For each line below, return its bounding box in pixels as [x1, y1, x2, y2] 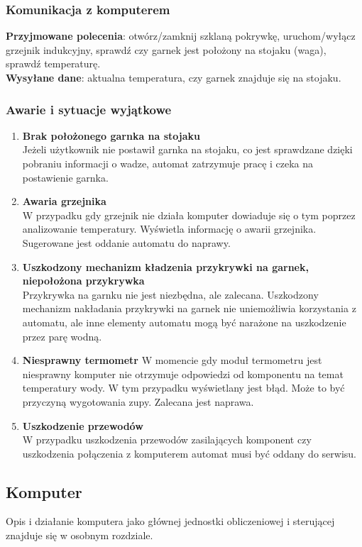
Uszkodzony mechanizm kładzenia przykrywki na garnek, [22, 259, 309, 274]
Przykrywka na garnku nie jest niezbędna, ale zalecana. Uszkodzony [22, 287, 319, 302]
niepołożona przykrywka [22, 273, 145, 288]
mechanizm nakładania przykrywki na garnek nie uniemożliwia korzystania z [22, 301, 356, 316]
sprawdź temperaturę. [6, 56, 101, 71]
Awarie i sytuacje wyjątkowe [6, 100, 172, 118]
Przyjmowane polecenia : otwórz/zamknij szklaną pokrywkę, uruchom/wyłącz [6, 28, 356, 43]
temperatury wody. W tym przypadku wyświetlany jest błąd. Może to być [22, 380, 345, 395]
